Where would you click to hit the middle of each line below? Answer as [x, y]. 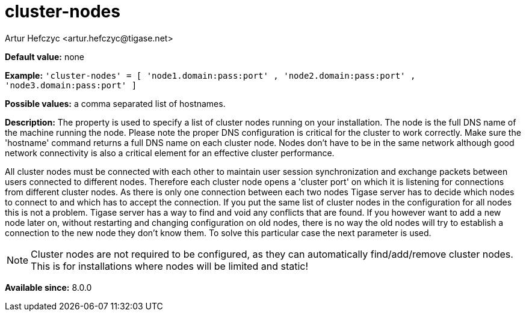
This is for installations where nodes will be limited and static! [170, 266]
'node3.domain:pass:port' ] [71, 85]
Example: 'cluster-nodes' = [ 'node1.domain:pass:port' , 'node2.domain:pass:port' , [210, 75]
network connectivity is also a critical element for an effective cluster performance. [170, 153]
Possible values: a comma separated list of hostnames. [115, 103]
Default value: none [45, 56]
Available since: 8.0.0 [48, 287]
